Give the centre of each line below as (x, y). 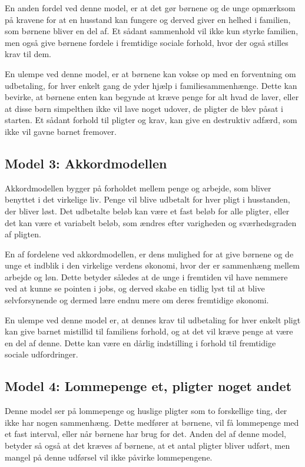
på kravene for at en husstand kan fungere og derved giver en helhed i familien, (148, 19)
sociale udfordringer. (42, 354)
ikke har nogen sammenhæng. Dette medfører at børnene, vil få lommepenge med (152, 422)
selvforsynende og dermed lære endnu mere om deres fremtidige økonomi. (137, 300)
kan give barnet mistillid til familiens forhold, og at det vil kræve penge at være (149, 331)
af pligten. (23, 234)
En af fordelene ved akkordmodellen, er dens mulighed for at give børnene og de (149, 254)
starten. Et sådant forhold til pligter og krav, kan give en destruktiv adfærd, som (151, 120)
